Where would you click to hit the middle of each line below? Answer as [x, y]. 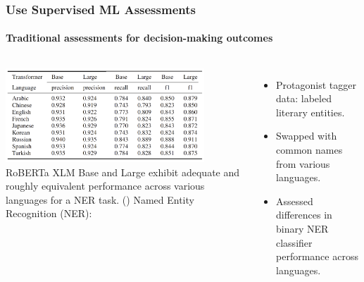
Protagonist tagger [316, 84]
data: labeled [304, 98]
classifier [294, 242]
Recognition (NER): [49, 213]
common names [309, 150]
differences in [304, 215]
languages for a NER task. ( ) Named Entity [100, 199]
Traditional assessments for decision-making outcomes [139, 38]
